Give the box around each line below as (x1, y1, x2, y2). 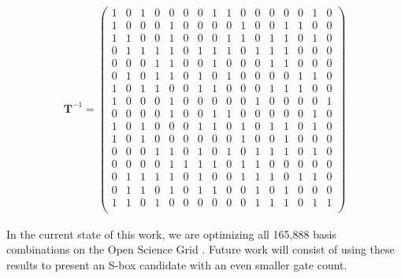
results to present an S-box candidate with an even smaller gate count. (6, 256, 347, 272)
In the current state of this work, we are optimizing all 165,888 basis (6, 225, 336, 242)
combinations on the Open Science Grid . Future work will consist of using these (6, 241, 395, 258)
